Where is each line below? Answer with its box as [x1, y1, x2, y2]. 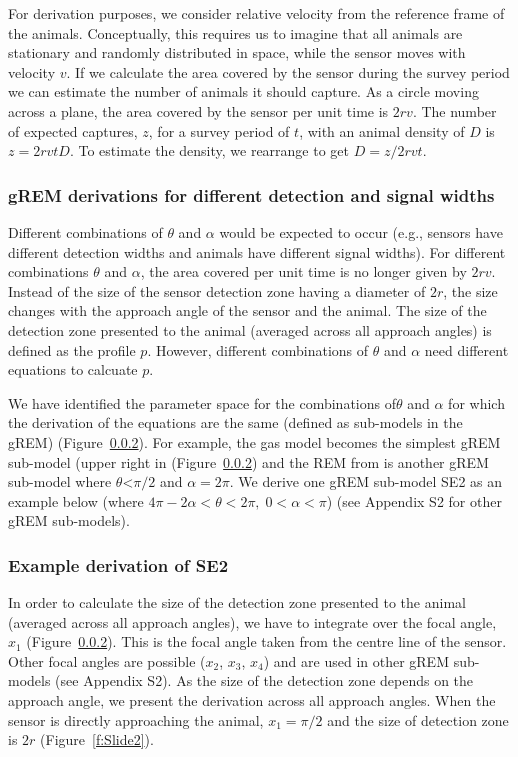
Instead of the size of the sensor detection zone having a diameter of [8, 280, 426, 301]
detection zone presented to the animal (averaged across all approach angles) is [8, 319, 492, 340]
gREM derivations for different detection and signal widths [8, 182, 495, 207]
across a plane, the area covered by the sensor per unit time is [8, 100, 389, 121]
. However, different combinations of [147, 339, 369, 360]
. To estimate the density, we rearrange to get [69, 140, 350, 161]
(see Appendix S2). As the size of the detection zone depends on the [55, 670, 474, 691]
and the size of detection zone [327, 709, 509, 730]
